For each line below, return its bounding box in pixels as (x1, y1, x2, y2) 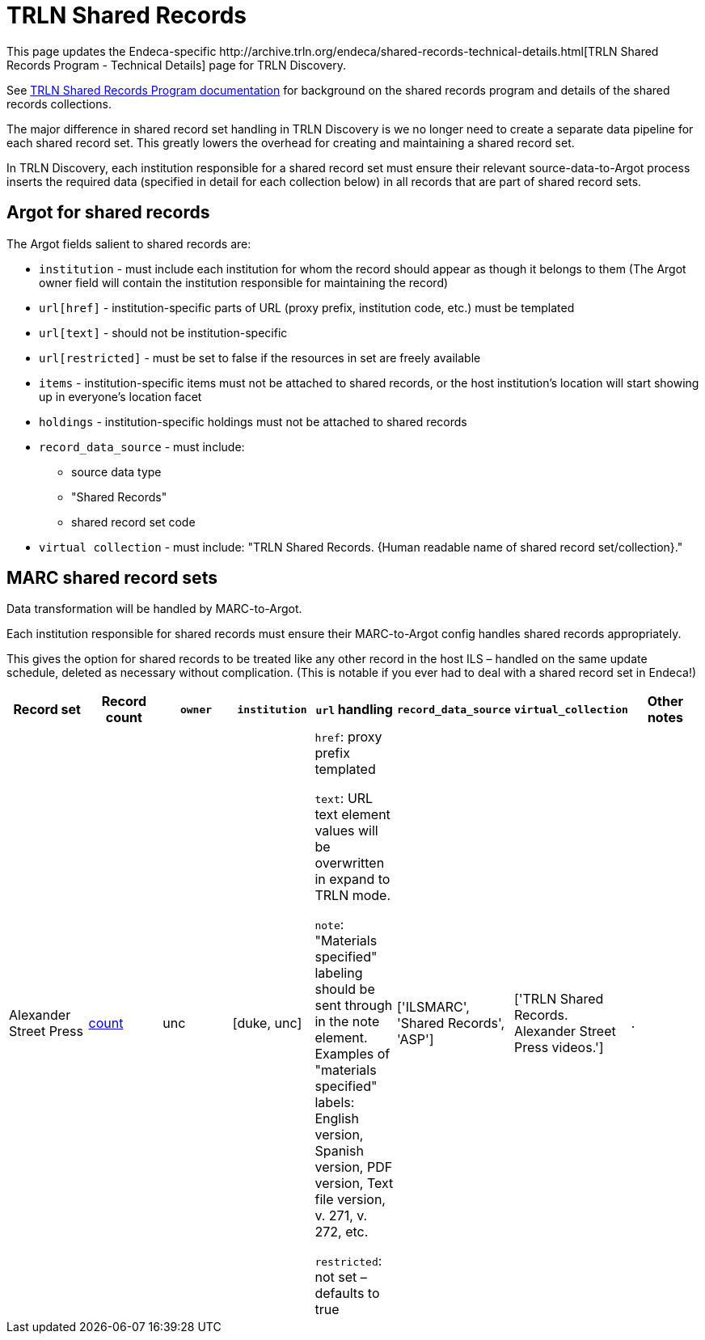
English (315, 1110, 359, 1127)
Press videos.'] (513, 1039, 604, 1056)
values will (315, 822, 378, 839)
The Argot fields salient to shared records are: (6, 236, 251, 251)
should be (315, 981, 375, 998)
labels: (315, 1094, 355, 1111)
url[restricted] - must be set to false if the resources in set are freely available (39, 350, 481, 365)
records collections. (6, 96, 112, 111)
